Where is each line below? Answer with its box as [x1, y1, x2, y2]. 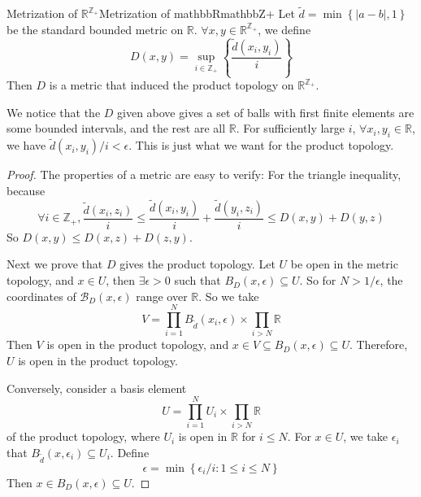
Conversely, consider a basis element [7, 379, 187, 396]
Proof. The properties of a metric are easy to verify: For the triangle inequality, [7, 166, 401, 183]
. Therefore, [349, 336, 408, 353]
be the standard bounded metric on [7, 20, 184, 37]
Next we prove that [7, 255, 103, 272]
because [7, 182, 46, 199]
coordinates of [7, 287, 76, 304]
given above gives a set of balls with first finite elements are [117, 103, 414, 120]
